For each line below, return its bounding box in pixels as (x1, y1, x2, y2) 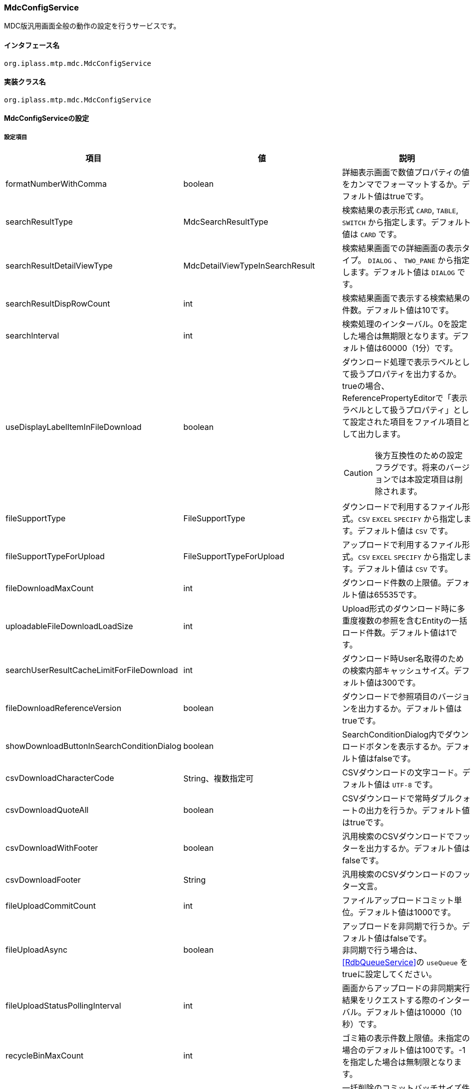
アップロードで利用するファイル (342, 540, 462, 550)
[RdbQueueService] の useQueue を (342, 957, 468, 968)
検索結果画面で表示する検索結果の (342, 293, 470, 304)
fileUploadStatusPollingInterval (5, 1001, 121, 1011)
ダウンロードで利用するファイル (342, 502, 462, 512)
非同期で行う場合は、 (342, 945, 422, 956)
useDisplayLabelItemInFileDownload (5, 422, 142, 432)
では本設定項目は (391, 474, 455, 485)
